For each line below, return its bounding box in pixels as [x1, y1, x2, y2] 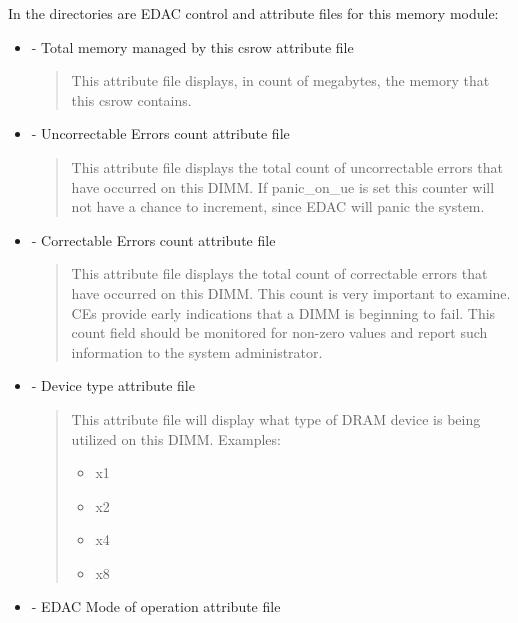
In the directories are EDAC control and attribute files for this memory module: [8, 3, 499, 23]
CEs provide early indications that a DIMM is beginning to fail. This [71, 302, 496, 323]
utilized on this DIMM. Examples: [71, 428, 281, 449]
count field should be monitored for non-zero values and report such [71, 322, 488, 343]
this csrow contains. [71, 89, 192, 110]
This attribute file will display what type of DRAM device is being [71, 408, 481, 429]
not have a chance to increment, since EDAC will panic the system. [71, 196, 485, 217]
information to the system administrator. [71, 341, 323, 362]
